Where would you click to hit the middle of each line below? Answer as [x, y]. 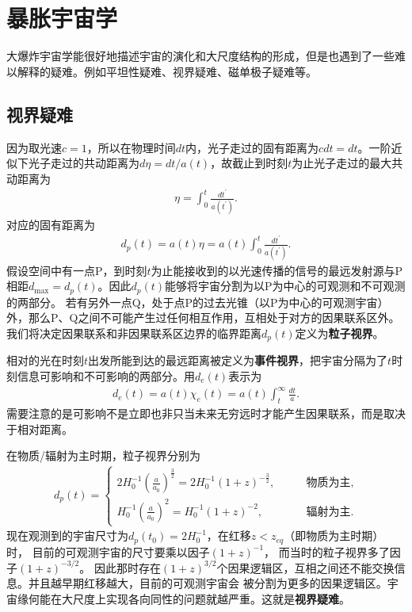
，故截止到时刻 [249, 163]
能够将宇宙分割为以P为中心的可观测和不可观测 [285, 286]
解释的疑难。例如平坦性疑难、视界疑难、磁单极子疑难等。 [167, 71]
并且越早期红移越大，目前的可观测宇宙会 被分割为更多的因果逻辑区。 [208, 583]
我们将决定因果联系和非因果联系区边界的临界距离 [134, 333]
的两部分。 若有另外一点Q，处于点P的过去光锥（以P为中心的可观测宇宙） [198, 302]
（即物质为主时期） [334, 535]
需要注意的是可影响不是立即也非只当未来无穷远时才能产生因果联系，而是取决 [206, 413]
